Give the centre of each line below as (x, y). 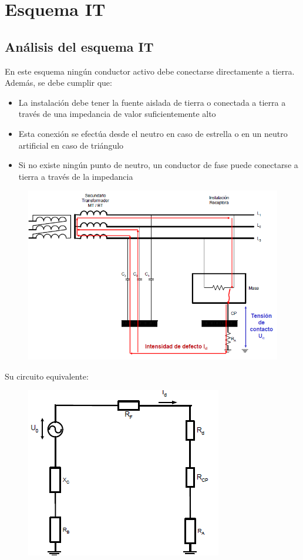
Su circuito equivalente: (47, 376)
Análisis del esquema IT (79, 46)
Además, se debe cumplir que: (58, 83)
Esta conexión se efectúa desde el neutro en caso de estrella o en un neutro (153, 133)
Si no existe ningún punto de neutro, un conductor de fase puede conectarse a (158, 165)
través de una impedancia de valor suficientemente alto (117, 114)
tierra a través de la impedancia (76, 176)
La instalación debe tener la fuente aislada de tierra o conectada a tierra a (152, 102)
